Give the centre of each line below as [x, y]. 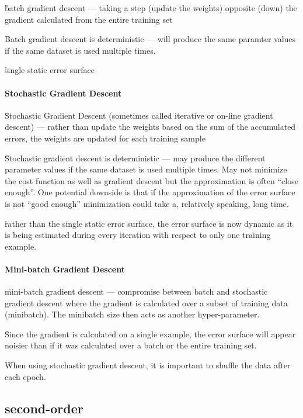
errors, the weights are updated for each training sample [105, 138]
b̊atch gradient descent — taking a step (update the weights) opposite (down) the [151, 8]
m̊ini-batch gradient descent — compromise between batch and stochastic [136, 291]
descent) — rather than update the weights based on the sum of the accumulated [150, 127]
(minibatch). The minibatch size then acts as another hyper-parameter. [132, 314]
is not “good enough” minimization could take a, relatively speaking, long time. [147, 203]
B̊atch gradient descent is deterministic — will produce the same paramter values [150, 39]
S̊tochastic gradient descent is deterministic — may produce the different [135, 158]
